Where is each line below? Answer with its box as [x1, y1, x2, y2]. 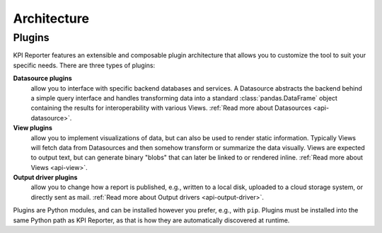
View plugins [13, 124, 53, 132]
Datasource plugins [13, 74, 72, 83]
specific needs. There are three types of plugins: [13, 61, 156, 69]
